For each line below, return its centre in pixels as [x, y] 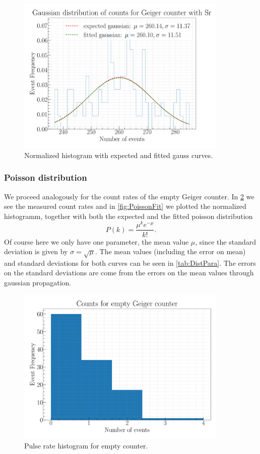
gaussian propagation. [38, 283]
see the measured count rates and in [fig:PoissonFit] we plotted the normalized [125, 206]
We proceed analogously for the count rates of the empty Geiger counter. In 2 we [129, 196]
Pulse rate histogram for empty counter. [86, 446]
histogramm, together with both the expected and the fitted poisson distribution [128, 216]
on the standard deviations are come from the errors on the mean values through [129, 273]
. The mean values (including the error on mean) [171, 251]
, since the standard [225, 241]
